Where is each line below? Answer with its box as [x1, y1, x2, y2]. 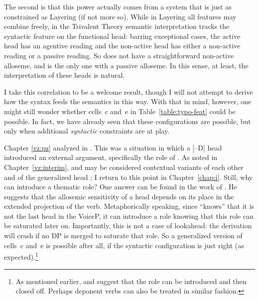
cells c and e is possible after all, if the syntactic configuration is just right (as [4, 240, 244, 250]
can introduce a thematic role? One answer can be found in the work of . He [4, 181, 237, 192]
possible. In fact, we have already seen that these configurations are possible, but [4, 116, 251, 126]
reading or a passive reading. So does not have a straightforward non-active [4, 50, 234, 60]
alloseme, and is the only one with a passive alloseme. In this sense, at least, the [4, 60, 249, 70]
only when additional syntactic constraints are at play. [4, 126, 170, 136]
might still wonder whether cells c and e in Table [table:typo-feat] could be [4, 106, 236, 116]
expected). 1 [4, 250, 38, 262]
